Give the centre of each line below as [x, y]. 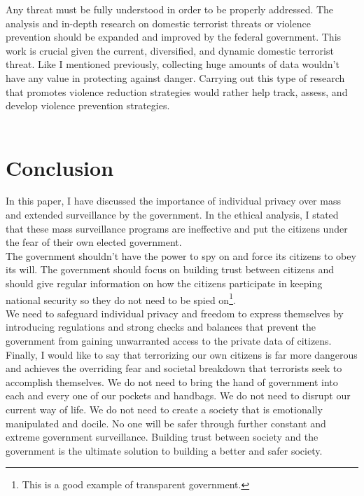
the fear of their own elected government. [94, 242]
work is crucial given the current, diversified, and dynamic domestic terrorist [170, 50]
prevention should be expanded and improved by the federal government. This [174, 37]
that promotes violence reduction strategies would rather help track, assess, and [177, 91]
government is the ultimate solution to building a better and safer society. [164, 450]
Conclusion [60, 167]
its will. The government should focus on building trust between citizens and [170, 269]
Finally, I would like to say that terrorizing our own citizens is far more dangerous [182, 354]
